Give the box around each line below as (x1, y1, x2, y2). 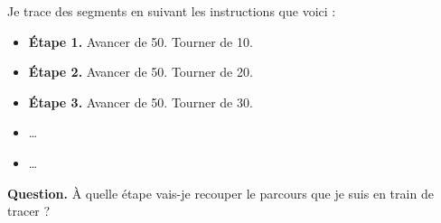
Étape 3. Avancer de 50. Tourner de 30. (28, 92, 253, 111)
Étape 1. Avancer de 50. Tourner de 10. (28, 32, 253, 51)
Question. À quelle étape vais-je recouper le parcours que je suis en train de (7, 183, 434, 202)
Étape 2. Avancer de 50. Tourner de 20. (28, 62, 253, 81)
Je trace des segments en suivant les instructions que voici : (7, 2, 336, 20)
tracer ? (7, 201, 51, 220)
